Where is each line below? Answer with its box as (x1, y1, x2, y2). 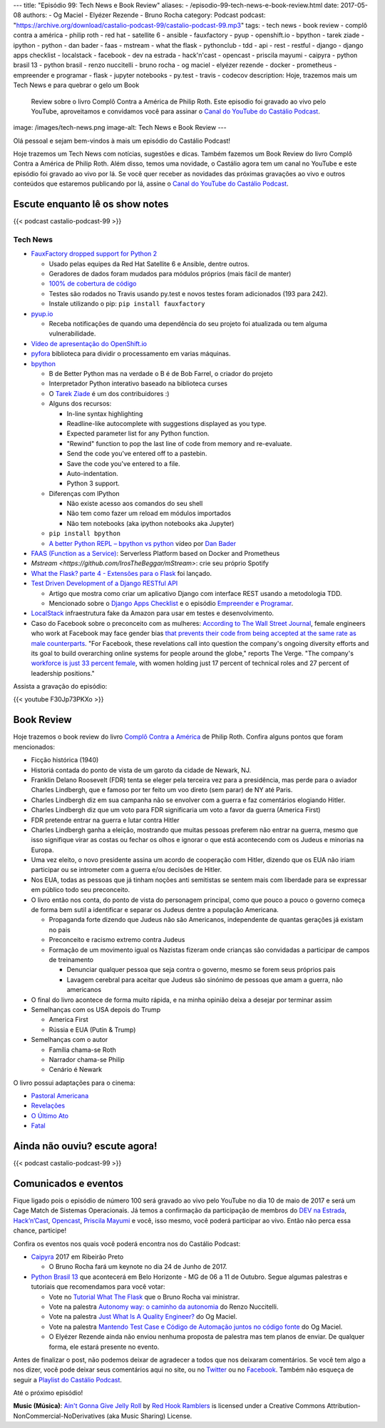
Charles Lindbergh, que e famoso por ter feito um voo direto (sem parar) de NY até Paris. (31, 786, 293, 794)
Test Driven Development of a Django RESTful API (31, 579, 178, 588)
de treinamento (48, 955, 94, 963)
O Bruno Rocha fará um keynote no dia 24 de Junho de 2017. (48, 1262, 227, 1271)
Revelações (31, 1101, 66, 1110)
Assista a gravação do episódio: (13, 682, 108, 691)
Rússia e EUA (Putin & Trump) (48, 1025, 136, 1034)
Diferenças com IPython (48, 489, 120, 497)
